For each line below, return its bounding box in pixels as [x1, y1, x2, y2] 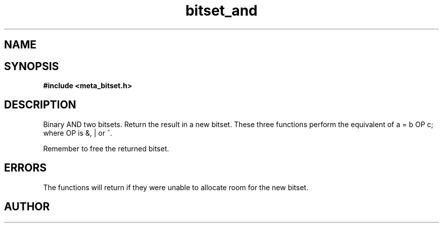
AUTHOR [4, 200, 50, 213]
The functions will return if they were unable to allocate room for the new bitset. [43, 183, 308, 192]
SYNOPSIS [4, 60, 59, 73]
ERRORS [4, 161, 47, 175]
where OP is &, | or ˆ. [43, 128, 112, 137]
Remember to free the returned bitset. [43, 144, 169, 153]
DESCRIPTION [4, 98, 76, 111]
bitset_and [185, 2, 258, 19]
